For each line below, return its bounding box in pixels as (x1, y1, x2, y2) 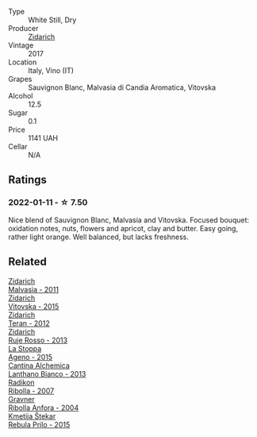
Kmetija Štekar (8, 411, 56, 420)
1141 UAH (28, 133, 58, 142)
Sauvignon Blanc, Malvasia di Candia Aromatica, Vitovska (28, 83, 217, 92)
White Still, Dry (28, 15, 77, 25)
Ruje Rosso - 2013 (8, 335, 68, 345)
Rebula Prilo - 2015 (8, 420, 71, 429)
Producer (8, 24, 39, 33)
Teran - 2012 (8, 318, 50, 328)
